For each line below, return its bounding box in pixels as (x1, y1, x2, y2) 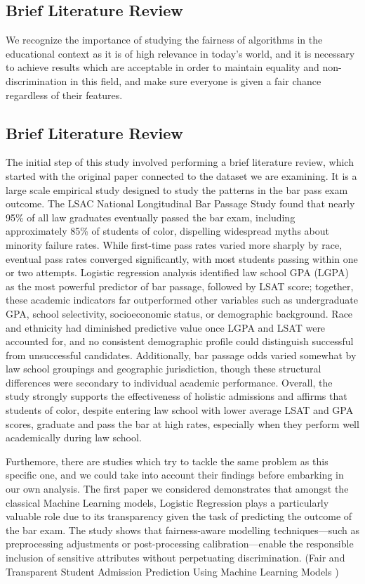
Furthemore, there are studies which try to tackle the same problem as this (6, 453, 328, 468)
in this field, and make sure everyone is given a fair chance (69, 73, 321, 88)
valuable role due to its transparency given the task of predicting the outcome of (6, 509, 352, 524)
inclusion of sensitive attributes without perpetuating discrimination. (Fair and (6, 550, 345, 564)
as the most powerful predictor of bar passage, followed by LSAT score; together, (6, 278, 354, 293)
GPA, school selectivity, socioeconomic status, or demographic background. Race (6, 306, 353, 320)
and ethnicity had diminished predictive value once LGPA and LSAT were (6, 320, 326, 335)
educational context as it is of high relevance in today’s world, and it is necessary (6, 46, 355, 60)
